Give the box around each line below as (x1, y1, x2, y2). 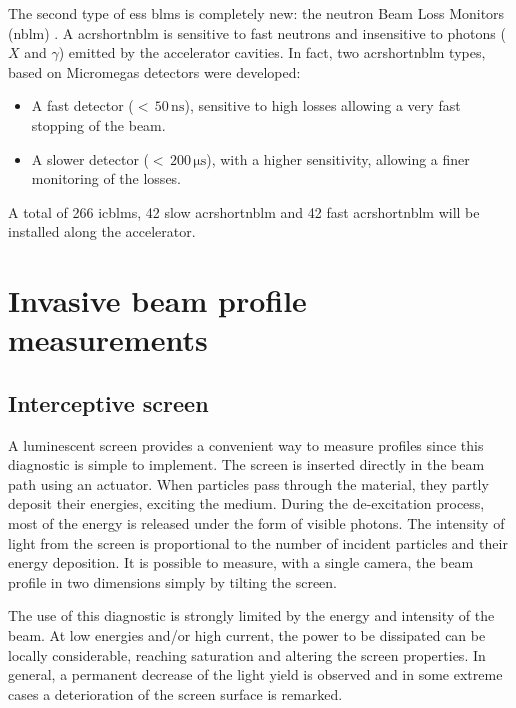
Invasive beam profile (8, 280, 307, 321)
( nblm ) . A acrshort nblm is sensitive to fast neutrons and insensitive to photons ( (8, 22, 506, 43)
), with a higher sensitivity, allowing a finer (206, 148, 470, 169)
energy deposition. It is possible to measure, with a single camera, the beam (8, 552, 474, 573)
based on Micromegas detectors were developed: (8, 61, 301, 82)
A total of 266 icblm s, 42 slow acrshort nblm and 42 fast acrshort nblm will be (8, 201, 480, 222)
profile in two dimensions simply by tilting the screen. (8, 571, 337, 592)
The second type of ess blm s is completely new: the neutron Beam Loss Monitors (8, 3, 505, 23)
